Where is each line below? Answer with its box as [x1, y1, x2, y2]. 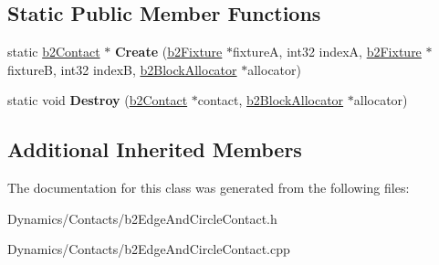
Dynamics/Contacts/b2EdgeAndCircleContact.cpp [7, 239, 290, 259]
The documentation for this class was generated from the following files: [7, 178, 410, 197]
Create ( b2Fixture [114, 42, 223, 61]
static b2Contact [7, 42, 100, 61]
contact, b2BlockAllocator [197, 90, 344, 110]
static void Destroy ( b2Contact [7, 90, 188, 110]
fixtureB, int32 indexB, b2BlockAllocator [7, 59, 237, 79]
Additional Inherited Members [7, 135, 302, 164]
